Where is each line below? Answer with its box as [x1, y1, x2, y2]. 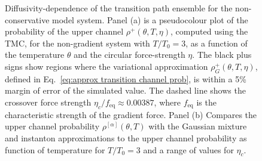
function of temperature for [5, 143, 105, 156]
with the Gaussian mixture [148, 120, 247, 132]
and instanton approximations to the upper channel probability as [5, 131, 247, 144]
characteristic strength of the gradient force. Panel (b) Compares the [5, 108, 257, 120]
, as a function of [185, 36, 248, 49]
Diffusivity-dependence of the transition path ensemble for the [5, 2, 233, 14]
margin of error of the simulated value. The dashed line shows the [5, 84, 246, 97]
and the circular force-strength [74, 48, 185, 61]
